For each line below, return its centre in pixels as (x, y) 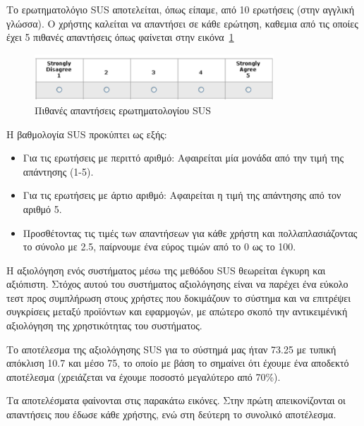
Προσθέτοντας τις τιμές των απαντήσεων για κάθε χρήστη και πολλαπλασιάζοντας (190, 232)
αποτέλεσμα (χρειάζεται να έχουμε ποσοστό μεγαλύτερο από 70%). (144, 376)
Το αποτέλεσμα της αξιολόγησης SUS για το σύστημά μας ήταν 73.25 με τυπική (171, 349)
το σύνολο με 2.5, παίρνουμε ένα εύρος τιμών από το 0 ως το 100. (159, 247)
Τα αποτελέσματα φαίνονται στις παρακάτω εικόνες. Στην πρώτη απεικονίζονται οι (176, 400)
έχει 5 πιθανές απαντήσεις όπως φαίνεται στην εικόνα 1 (120, 37)
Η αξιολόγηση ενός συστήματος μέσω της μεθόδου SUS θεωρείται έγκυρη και (166, 270)
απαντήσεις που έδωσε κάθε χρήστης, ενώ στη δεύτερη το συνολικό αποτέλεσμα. (171, 414)
